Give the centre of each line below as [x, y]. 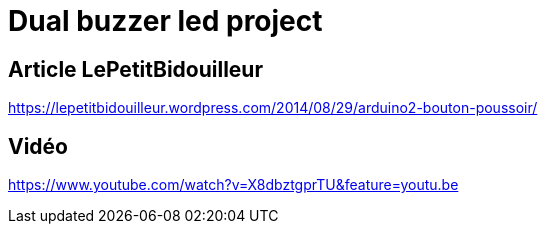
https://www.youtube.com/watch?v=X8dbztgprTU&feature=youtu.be [233, 185]
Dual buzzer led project [165, 21]
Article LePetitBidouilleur [135, 69]
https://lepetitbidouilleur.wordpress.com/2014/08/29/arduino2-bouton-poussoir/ [273, 108]
